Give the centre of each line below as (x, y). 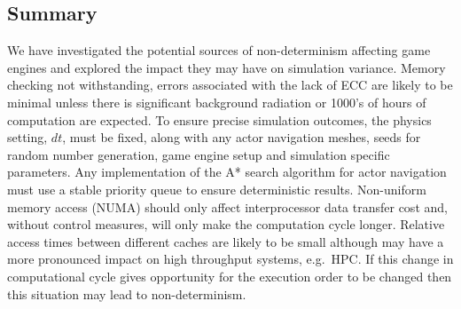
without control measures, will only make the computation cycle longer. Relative (226, 224)
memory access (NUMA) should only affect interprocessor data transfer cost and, (227, 206)
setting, (27, 137)
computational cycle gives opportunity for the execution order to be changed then (230, 276)
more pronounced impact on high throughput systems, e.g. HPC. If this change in (230, 259)
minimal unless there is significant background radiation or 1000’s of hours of (217, 102)
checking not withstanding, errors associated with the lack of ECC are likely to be (230, 85)
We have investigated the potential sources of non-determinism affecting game (219, 50)
